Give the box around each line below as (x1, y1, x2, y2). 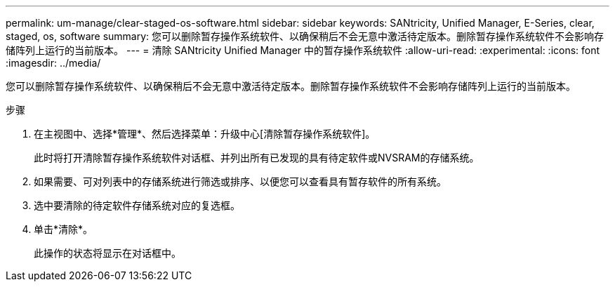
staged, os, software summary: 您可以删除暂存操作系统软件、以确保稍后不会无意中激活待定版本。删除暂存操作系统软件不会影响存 (6, 30, 604, 42)
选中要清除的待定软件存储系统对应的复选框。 (34, 199, 240, 211)
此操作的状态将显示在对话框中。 (34, 247, 181, 259)
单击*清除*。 (34, 223, 93, 235)
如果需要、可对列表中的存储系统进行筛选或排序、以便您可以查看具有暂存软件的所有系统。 (34, 175, 447, 187)
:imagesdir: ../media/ (6, 57, 101, 69)
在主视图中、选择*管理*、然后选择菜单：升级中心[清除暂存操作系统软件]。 (34, 128, 376, 140)
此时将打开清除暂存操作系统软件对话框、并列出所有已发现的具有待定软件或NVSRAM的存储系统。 (34, 152, 480, 163)
